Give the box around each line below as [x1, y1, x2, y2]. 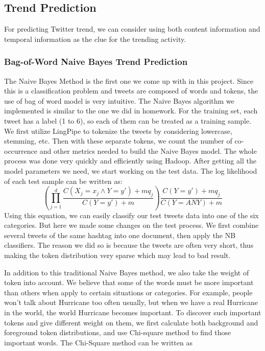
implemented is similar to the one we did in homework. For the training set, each [4, 105, 258, 116]
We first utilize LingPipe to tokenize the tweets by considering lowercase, [4, 125, 232, 136]
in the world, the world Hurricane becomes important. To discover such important [4, 307, 261, 318]
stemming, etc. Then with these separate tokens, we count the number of [4, 135, 232, 146]
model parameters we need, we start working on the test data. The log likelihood [4, 165, 257, 176]
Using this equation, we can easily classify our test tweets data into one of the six [4, 209, 259, 220]
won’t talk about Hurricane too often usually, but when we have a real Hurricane [4, 297, 258, 308]
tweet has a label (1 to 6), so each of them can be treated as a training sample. [4, 115, 252, 126]
